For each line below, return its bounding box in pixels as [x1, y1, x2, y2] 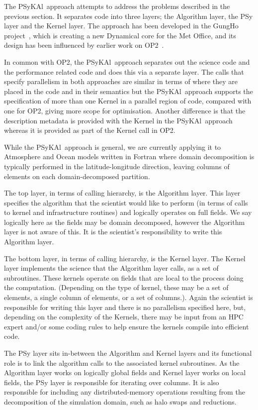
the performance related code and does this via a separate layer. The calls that [4, 66, 244, 77]
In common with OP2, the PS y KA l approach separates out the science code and [4, 56, 250, 67]
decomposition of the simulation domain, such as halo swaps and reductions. [4, 396, 237, 407]
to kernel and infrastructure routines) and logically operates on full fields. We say [4, 207, 252, 217]
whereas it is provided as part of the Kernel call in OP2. [4, 125, 175, 135]
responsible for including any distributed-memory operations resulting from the [4, 387, 245, 397]
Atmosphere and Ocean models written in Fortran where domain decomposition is [4, 151, 255, 162]
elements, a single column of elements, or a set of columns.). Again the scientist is [4, 292, 253, 303]
